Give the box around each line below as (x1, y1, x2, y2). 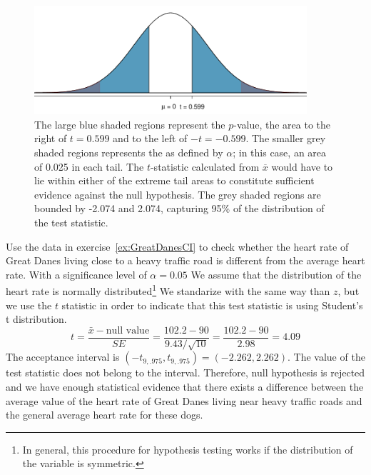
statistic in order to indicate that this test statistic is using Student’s (61, 297, 363, 312)
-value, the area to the (233, 116, 330, 131)
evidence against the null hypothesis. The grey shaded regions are (34, 186, 321, 201)
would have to (271, 159, 333, 174)
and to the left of (113, 131, 188, 146)
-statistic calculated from (150, 159, 260, 174)
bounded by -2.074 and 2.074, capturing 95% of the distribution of (34, 201, 325, 216)
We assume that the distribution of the (190, 266, 362, 281)
